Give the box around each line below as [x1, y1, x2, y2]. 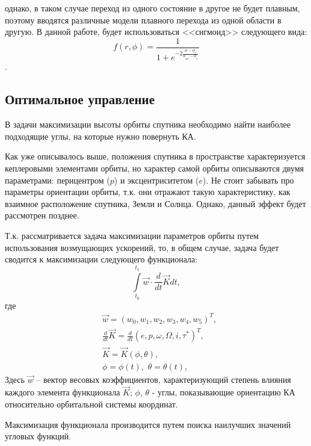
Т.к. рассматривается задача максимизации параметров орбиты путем [5, 229, 259, 241]
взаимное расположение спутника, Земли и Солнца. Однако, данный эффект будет [5, 197, 306, 209]
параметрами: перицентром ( [5, 173, 110, 186]
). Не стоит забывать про [202, 173, 294, 186]
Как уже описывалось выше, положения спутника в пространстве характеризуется [5, 150, 306, 163]
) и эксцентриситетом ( [114, 173, 199, 186]
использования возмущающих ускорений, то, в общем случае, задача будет [5, 241, 279, 253]
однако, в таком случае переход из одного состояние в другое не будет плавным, [5, 2, 300, 14]
